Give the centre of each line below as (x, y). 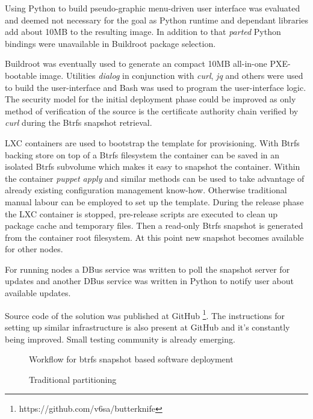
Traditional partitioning (73, 379)
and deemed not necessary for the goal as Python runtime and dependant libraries (156, 20)
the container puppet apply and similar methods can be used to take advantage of (155, 178)
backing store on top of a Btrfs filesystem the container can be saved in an (142, 154)
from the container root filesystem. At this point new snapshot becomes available (154, 237)
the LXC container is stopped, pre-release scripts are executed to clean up (141, 213)
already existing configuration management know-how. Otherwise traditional (146, 190)
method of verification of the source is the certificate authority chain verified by (152, 110)
